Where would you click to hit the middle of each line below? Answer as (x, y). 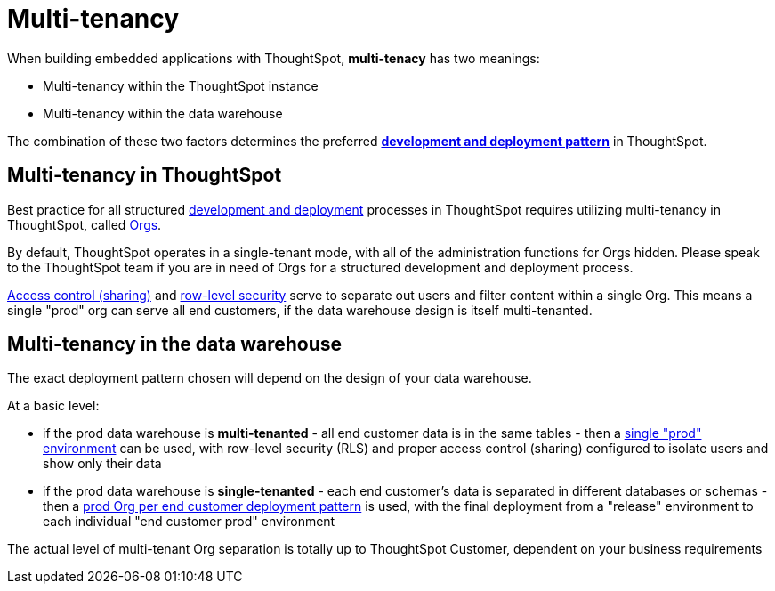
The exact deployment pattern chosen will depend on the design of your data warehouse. (270, 378)
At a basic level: (53, 406)
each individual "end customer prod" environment (189, 522)
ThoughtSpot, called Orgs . (85, 224)
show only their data (102, 464)
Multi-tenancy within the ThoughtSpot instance (181, 85)
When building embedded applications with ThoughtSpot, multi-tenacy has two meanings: (274, 58)
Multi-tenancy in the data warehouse (175, 344)
